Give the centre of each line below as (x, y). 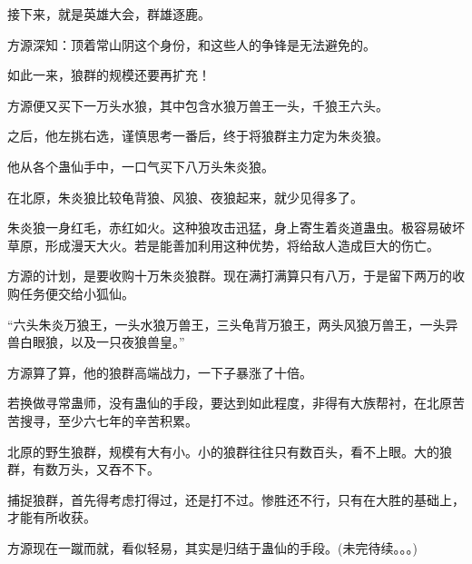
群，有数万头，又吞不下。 (84, 469)
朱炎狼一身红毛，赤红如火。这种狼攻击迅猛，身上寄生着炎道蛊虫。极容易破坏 (236, 228)
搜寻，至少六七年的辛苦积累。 (108, 420)
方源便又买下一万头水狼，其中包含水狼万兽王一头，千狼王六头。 (198, 105)
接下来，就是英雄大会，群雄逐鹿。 (109, 14)
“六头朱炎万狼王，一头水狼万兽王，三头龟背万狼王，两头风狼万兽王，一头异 (233, 324)
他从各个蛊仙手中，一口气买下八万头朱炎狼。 (141, 166)
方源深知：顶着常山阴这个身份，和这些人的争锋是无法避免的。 (192, 44)
